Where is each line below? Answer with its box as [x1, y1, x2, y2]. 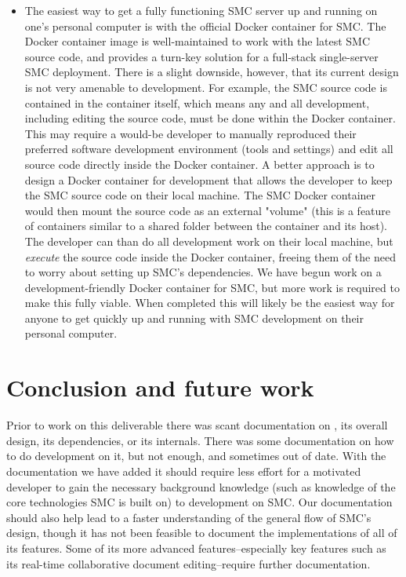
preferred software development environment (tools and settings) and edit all [24, 141, 393, 157]
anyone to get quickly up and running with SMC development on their [24, 309, 364, 326]
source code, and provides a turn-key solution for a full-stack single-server [24, 48, 379, 64]
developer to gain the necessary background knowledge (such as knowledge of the [6, 478, 396, 495]
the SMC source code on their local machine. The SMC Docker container [24, 187, 376, 203]
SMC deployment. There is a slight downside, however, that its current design [24, 64, 399, 80]
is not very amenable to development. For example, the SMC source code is [24, 79, 387, 95]
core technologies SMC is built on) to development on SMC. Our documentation [6, 494, 393, 510]
